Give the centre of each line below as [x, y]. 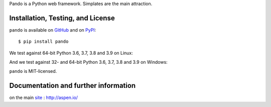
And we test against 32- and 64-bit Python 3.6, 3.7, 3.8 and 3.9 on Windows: [88, 62]
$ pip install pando [43, 42]
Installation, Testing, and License [62, 18]
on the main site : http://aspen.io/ [43, 97]
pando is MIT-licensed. [33, 71]
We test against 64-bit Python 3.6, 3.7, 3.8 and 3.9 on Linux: [71, 53]
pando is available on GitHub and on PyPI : [53, 30]
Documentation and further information [73, 86]
